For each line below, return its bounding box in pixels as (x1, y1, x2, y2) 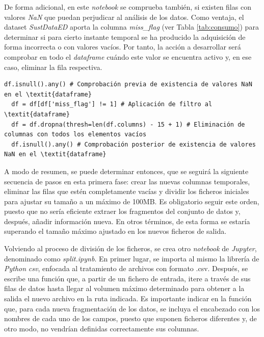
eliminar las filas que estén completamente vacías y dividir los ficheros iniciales (4, 186, 249, 197)
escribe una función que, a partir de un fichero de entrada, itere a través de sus (4, 273, 251, 283)
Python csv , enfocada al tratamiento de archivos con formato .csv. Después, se (4, 263, 248, 274)
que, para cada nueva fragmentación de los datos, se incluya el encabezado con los (4, 303, 260, 314)
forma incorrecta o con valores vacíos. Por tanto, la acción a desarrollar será (4, 41, 241, 52)
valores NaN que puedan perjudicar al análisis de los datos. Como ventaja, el (4, 11, 244, 22)
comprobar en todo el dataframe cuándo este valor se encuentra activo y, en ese (4, 51, 252, 62)
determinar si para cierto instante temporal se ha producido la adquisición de (4, 31, 246, 42)
